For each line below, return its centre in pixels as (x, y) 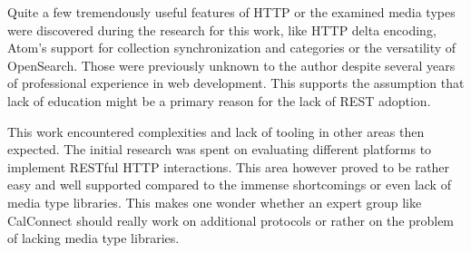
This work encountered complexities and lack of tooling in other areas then (216, 131)
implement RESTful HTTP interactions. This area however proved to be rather (229, 166)
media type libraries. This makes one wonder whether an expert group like (215, 202)
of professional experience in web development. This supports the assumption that (236, 83)
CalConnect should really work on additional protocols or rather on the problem (231, 220)
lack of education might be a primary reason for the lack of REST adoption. (219, 100)
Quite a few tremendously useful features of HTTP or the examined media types (231, 12)
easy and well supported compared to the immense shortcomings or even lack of (229, 185)
